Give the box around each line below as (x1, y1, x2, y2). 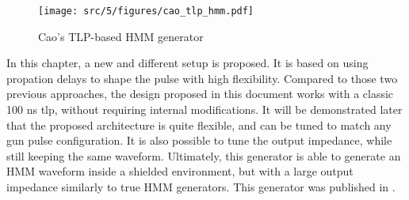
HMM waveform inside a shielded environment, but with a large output (6, 163, 354, 179)
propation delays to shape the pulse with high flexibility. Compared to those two (6, 70, 398, 86)
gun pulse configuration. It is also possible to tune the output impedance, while (6, 132, 392, 149)
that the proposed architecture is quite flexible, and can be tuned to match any (6, 116, 392, 133)
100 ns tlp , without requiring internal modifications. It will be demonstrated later (6, 101, 403, 118)
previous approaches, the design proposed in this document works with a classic (6, 85, 394, 102)
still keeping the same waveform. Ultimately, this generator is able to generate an (6, 147, 401, 164)
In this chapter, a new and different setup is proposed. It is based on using (6, 55, 369, 71)
